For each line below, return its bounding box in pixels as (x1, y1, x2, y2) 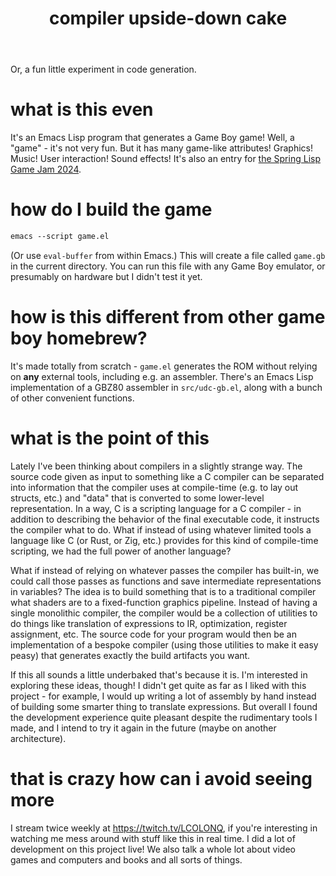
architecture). (10, 732, 67, 744)
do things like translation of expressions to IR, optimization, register (10, 617, 288, 629)
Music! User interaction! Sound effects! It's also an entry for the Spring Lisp (10, 153, 321, 165)
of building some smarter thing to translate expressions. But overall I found (10, 700, 318, 712)
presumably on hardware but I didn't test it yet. (10, 270, 203, 282)
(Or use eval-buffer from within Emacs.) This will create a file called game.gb (10, 249, 326, 261)
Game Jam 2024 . (10, 163, 82, 176)
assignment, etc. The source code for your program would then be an (10, 628, 297, 640)
